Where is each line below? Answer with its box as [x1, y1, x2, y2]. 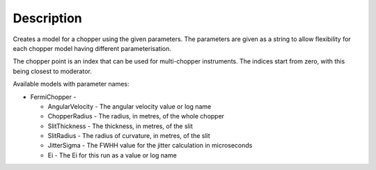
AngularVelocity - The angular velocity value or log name [47, 102, 212, 111]
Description [13, 10, 83, 26]
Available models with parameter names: [13, 80, 130, 88]
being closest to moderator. [13, 67, 92, 75]
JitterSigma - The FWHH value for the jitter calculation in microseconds [47, 141, 253, 150]
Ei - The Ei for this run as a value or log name [47, 150, 177, 160]
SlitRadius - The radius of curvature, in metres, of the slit [47, 132, 210, 140]
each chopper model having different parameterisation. [13, 44, 172, 52]
